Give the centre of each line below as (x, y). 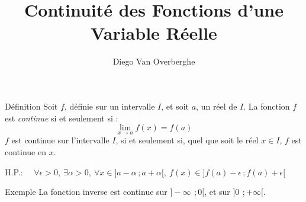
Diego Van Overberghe (154, 61)
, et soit (175, 106)
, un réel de (217, 106)
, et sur (217, 192)
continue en (25, 151)
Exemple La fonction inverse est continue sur (86, 192)
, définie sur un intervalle (109, 106)
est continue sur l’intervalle (60, 140)
